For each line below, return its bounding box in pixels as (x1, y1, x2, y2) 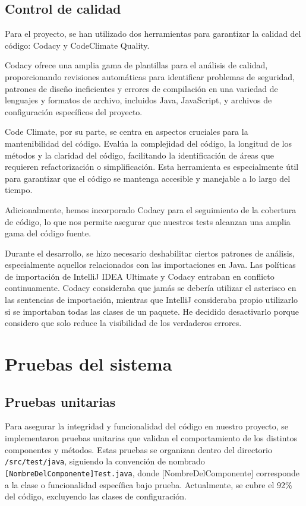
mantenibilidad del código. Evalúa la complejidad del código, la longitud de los (5, 137, 292, 149)
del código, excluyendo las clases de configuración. (5, 490, 187, 502)
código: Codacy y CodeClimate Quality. (5, 39, 150, 51)
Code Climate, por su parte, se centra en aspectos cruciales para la (5, 125, 248, 138)
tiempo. (5, 184, 33, 196)
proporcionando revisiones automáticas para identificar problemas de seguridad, (5, 70, 295, 83)
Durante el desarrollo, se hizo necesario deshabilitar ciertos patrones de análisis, (5, 246, 295, 259)
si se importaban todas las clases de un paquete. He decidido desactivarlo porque (5, 305, 299, 317)
